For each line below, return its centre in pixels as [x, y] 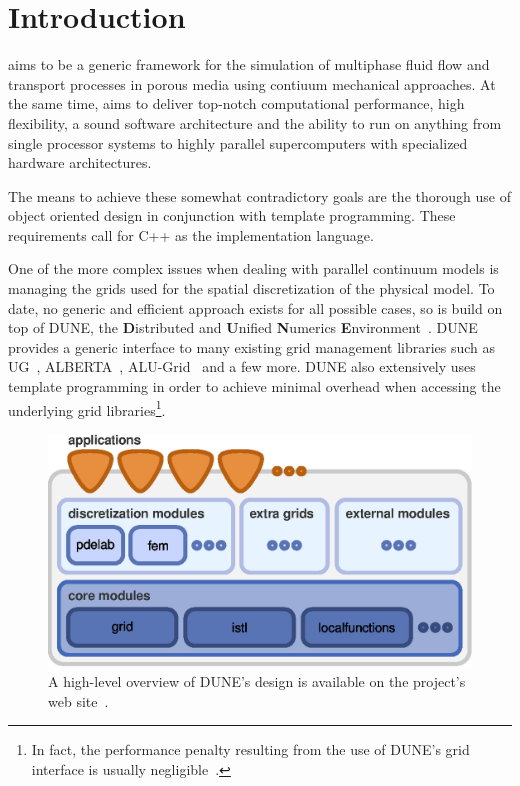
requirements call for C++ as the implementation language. [191, 234]
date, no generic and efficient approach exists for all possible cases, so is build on [255, 307]
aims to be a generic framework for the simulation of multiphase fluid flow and [249, 64]
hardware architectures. [80, 162]
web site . [78, 700]
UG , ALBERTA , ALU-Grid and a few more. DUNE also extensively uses [242, 366]
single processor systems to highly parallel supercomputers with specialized [238, 142]
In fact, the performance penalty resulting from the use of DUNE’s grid [250, 749]
